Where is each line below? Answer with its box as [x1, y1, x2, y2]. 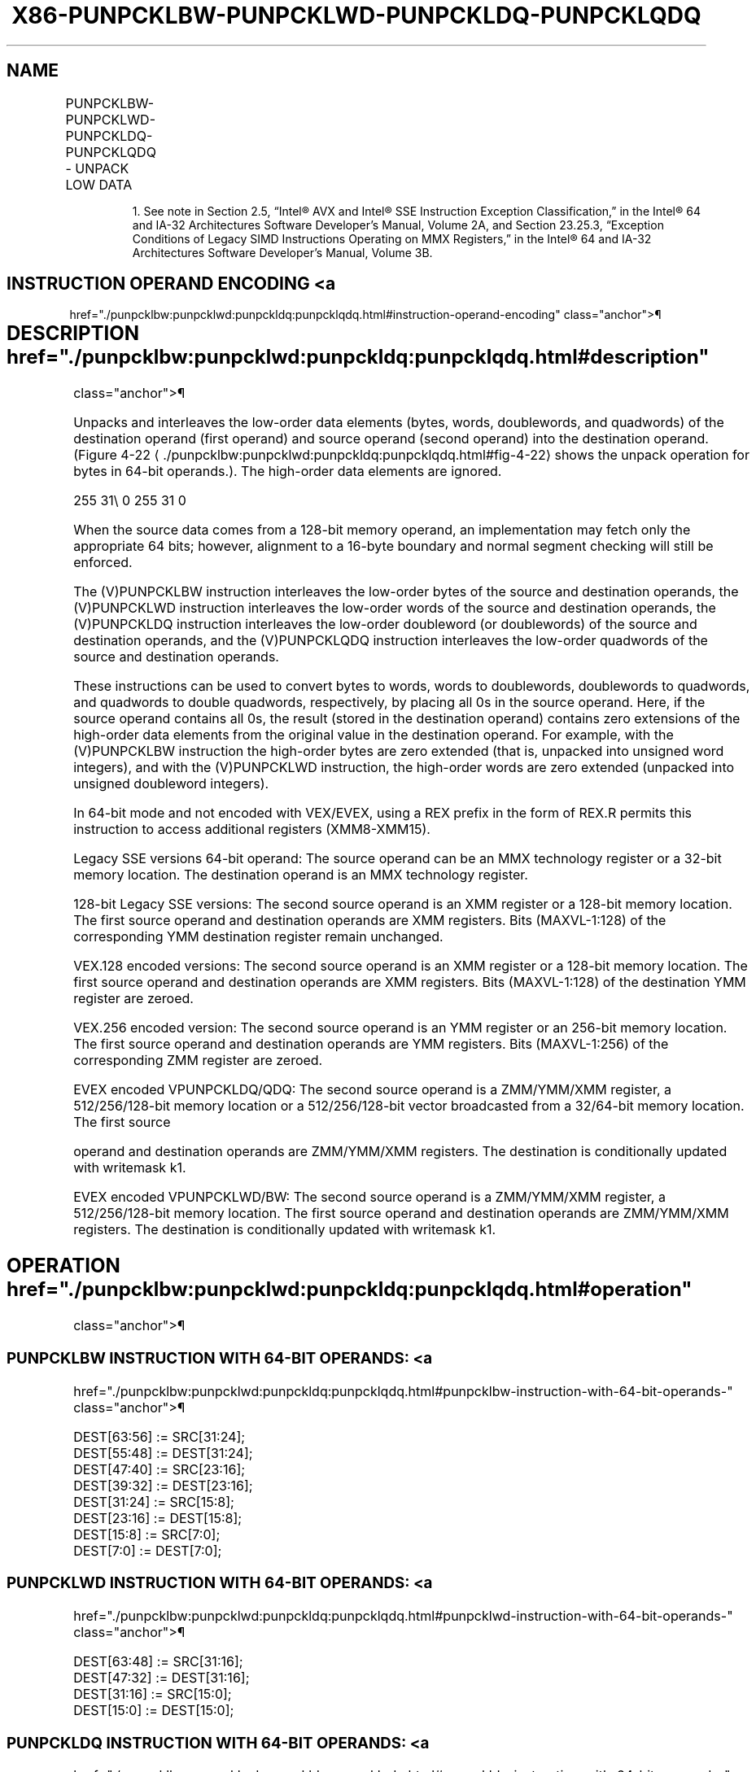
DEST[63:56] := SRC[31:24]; [73, 1428, 246, 1445]
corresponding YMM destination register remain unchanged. [73, 928, 444, 945]
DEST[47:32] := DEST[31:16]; [73, 1669, 250, 1687]
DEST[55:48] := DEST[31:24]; [73, 1444, 253, 1461]
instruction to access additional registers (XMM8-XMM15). [73, 821, 430, 838]
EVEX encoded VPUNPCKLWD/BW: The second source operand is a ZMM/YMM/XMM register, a [73, 1189, 666, 1206]
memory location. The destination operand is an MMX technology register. [73, 866, 528, 884]
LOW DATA [65, 176, 133, 193]
